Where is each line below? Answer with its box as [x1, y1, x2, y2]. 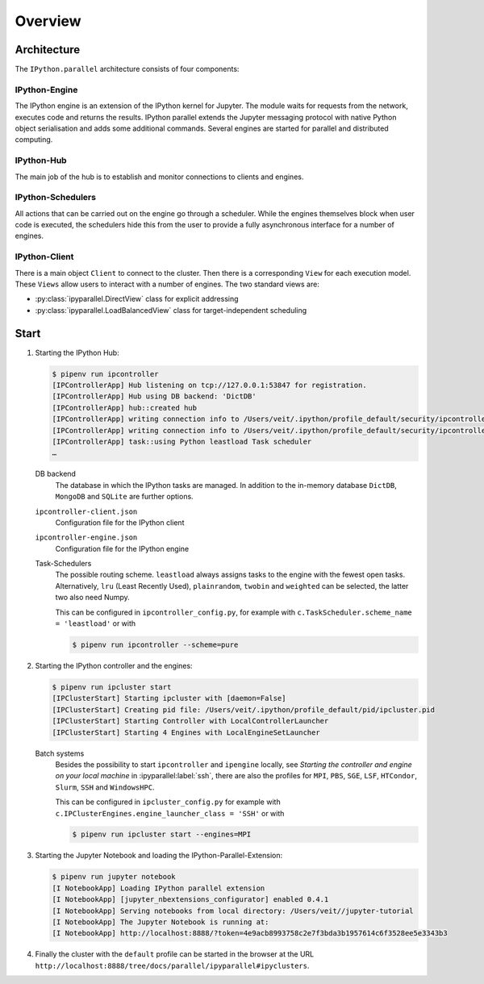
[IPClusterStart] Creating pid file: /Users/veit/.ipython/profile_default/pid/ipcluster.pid [52, 705, 436, 714]
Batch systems [35, 748, 85, 758]
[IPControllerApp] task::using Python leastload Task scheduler [52, 436, 312, 446]
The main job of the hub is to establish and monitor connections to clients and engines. [15, 172, 304, 181]
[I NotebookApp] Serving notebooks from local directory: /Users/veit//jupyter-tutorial [52, 906, 415, 915]
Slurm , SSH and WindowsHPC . [55, 782, 155, 792]
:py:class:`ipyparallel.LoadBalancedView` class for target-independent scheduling [35, 305, 307, 315]
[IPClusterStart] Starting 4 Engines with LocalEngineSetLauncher [52, 728, 320, 737]
